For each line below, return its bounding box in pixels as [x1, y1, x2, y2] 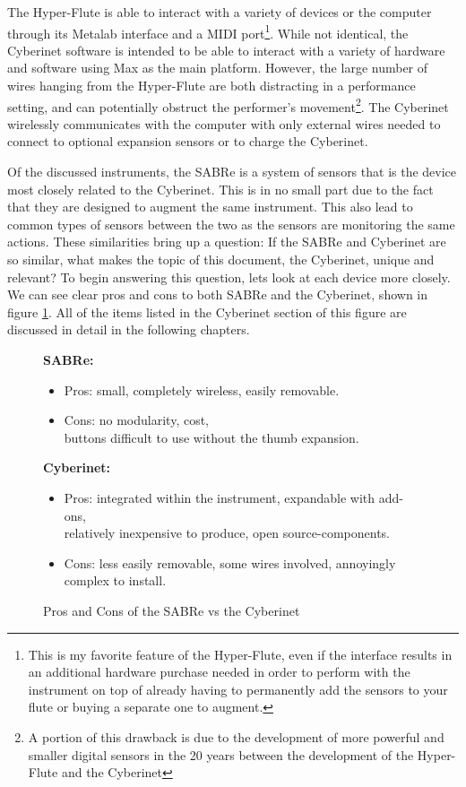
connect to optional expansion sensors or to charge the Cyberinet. [7, 132, 368, 151]
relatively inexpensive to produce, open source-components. [64, 523, 390, 542]
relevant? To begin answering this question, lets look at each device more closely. [7, 267, 451, 286]
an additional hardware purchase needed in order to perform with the [28, 662, 410, 681]
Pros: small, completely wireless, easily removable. [64, 380, 340, 399]
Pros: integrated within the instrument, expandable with [64, 488, 375, 506]
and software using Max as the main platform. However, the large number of [7, 58, 428, 77]
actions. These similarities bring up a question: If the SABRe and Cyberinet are [7, 232, 446, 251]
